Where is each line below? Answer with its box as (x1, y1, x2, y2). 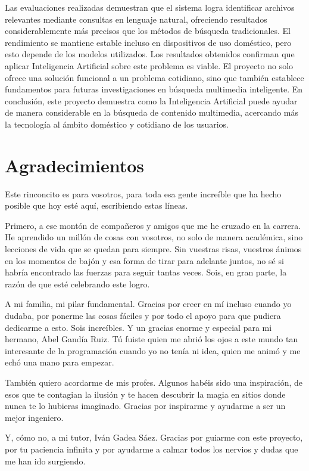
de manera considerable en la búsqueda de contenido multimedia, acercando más (5, 106, 299, 119)
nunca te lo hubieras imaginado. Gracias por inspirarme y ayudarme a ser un (5, 399, 286, 412)
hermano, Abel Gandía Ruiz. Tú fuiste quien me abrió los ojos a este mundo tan (5, 333, 298, 345)
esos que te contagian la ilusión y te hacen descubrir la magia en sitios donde (5, 388, 286, 400)
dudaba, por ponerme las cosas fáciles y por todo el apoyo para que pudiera (5, 309, 281, 321)
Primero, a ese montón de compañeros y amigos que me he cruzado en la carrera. (5, 219, 301, 231)
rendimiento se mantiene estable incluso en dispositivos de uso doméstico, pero (5, 36, 292, 48)
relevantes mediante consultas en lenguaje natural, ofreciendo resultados (5, 13, 267, 25)
